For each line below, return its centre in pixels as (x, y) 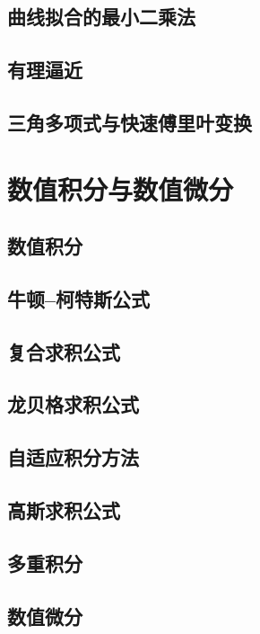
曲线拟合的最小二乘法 (101, 17)
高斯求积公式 (64, 510)
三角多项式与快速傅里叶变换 (130, 122)
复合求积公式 (64, 351)
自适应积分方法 (73, 457)
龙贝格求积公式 (73, 404)
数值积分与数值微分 (121, 188)
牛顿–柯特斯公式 (79, 298)
